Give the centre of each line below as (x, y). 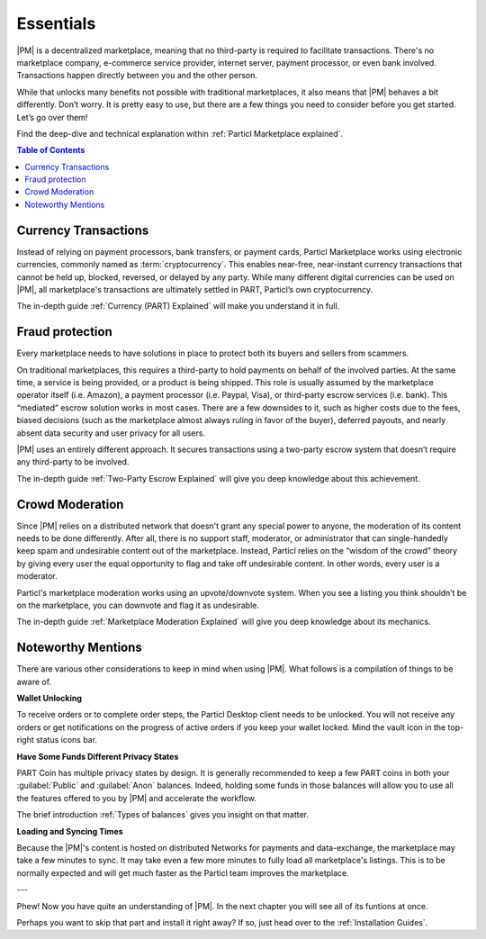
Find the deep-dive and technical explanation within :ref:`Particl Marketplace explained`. (180, 133)
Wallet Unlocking (49, 699)
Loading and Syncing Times (70, 831)
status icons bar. (67, 740)
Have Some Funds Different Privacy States (98, 756)
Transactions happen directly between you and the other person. (137, 76)
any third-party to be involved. (73, 462)
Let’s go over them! (52, 117)
